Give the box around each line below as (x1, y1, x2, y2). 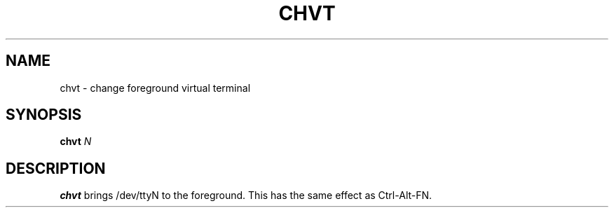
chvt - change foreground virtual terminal (60, 81, 251, 94)
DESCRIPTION (6, 159, 106, 177)
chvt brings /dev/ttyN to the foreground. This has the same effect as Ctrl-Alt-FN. (60, 189, 432, 202)
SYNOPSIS (6, 106, 82, 124)
